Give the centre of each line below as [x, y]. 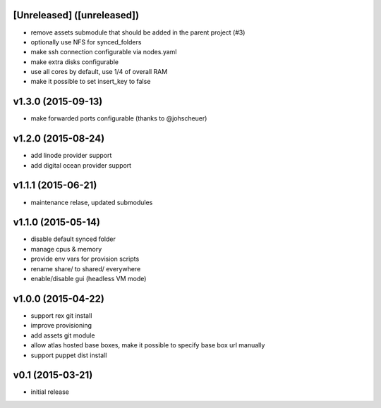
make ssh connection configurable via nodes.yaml [104, 52]
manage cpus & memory [66, 249]
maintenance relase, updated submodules [92, 202]
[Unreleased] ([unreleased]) [76, 15]
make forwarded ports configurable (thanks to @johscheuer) [119, 118]
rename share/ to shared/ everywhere [86, 268]
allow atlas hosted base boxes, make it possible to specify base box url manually [148, 345]
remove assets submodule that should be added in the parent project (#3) [138, 32]
